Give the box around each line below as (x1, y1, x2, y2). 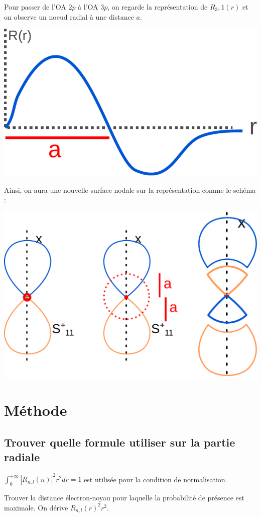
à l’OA (78, 2, 98, 12)
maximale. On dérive (4, 502, 68, 512)
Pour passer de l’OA (4, 2, 66, 12)
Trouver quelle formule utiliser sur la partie (4, 434, 235, 450)
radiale (4, 449, 40, 464)
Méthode (4, 400, 67, 420)
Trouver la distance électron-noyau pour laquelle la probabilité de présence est (4, 492, 244, 503)
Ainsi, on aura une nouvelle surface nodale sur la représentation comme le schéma (4, 184, 256, 195)
